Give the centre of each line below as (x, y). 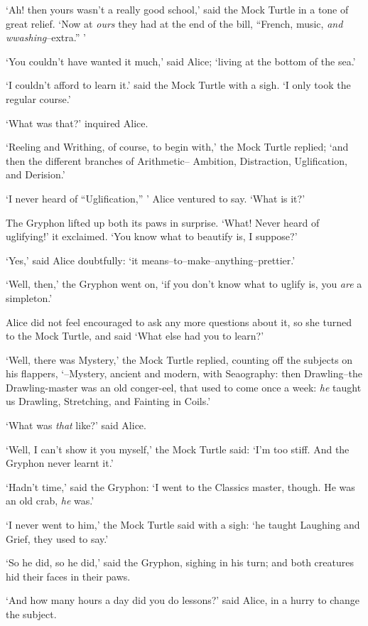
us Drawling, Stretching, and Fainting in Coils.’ (108, 401)
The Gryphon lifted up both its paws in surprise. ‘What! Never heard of (163, 222)
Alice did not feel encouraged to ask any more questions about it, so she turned (179, 322)
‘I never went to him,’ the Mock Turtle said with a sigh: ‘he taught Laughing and (183, 525)
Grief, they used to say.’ (57, 538)
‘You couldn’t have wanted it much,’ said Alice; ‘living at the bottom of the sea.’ (181, 61)
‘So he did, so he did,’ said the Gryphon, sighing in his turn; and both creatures (180, 562)
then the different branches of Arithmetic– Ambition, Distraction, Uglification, (177, 160)
